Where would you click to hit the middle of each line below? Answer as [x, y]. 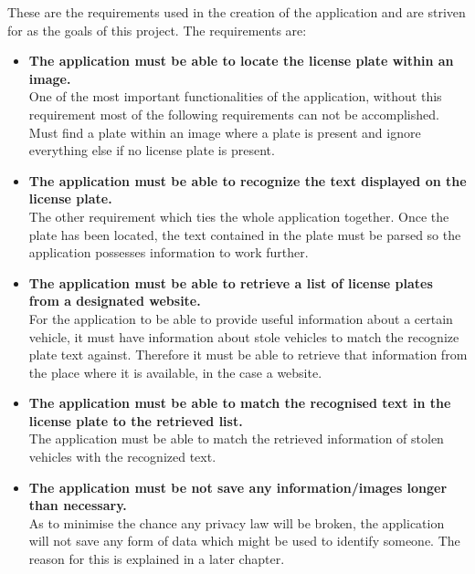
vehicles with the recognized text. [122, 457]
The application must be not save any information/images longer [238, 487]
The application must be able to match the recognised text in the [240, 403]
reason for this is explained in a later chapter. [157, 559]
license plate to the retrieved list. [136, 420]
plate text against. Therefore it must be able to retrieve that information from [248, 355]
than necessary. [78, 505]
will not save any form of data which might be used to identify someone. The [244, 541]
